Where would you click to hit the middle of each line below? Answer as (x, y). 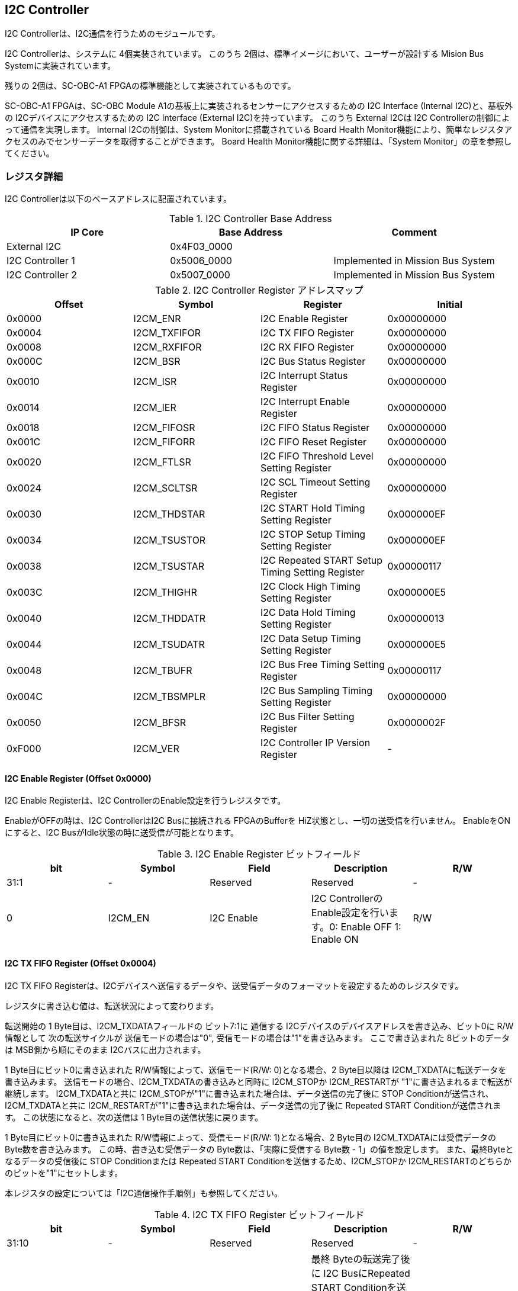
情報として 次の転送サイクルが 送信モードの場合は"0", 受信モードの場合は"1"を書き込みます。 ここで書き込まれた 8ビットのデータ (258, 1038)
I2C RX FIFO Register (307, 347)
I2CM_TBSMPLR (170, 697)
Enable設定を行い (350, 913)
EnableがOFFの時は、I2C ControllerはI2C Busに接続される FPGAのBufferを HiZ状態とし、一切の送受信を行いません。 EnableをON (258, 821)
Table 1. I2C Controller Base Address (251, 219)
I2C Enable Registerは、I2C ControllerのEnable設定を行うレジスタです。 (145, 801)
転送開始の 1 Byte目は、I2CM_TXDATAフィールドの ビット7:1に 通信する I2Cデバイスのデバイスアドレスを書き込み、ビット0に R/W (259, 1026)
